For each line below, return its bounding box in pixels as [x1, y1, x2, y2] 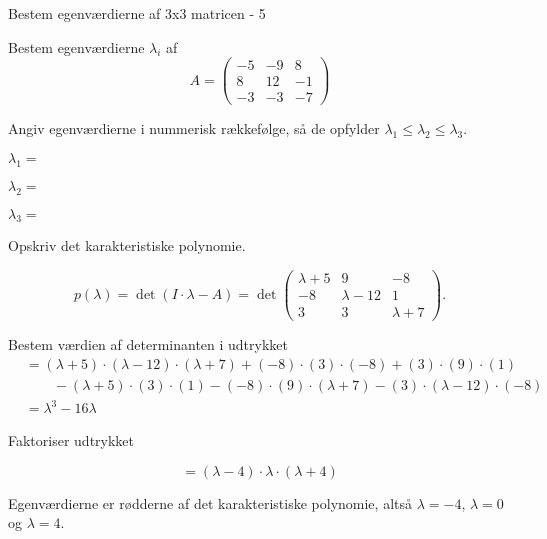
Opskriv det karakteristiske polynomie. [8, 235, 246, 256]
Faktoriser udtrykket [8, 430, 135, 451]
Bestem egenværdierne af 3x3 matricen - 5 [8, 3, 266, 23]
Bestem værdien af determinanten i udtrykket [8, 334, 288, 355]
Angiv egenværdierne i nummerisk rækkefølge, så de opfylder [8, 118, 380, 139]
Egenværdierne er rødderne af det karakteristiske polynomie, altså [8, 492, 412, 513]
